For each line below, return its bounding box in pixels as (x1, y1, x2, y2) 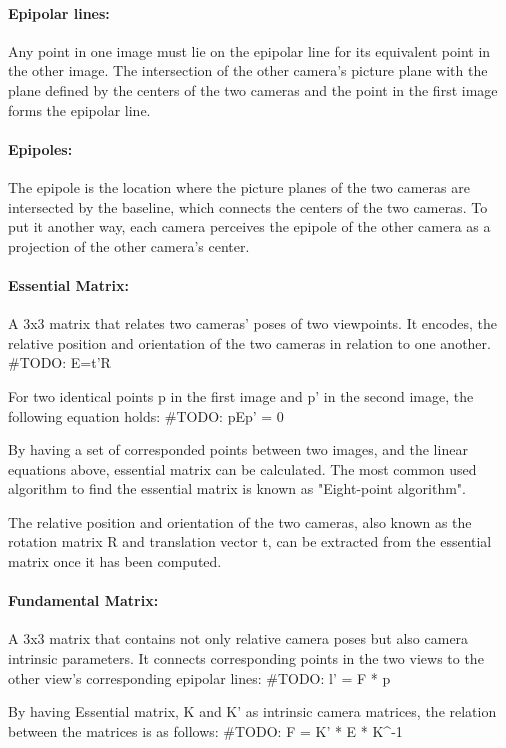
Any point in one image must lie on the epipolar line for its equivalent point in (8, 40, 491, 61)
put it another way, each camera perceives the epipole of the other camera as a (8, 216, 491, 237)
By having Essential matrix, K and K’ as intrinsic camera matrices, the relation (8, 701, 497, 722)
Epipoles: (8, 138, 73, 159)
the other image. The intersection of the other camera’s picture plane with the (8, 60, 488, 81)
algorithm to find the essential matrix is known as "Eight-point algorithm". (8, 478, 466, 499)
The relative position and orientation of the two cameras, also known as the (8, 511, 472, 532)
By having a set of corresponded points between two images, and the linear (8, 439, 468, 460)
